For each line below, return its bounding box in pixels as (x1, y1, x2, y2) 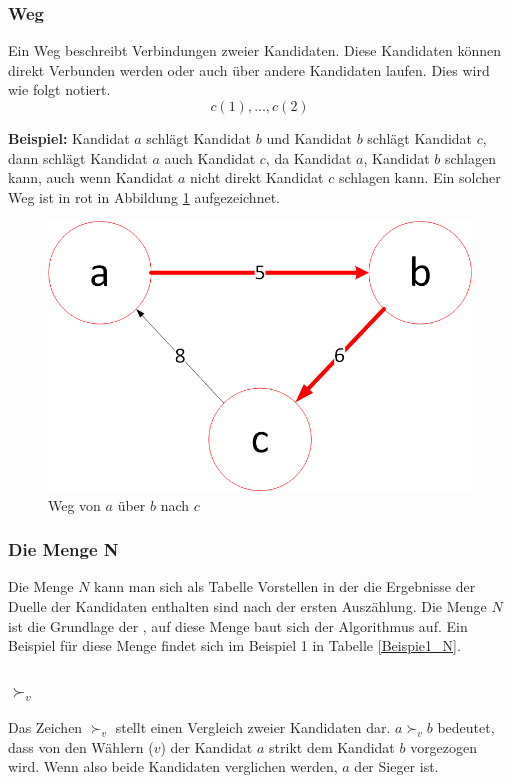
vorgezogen (410, 736, 478, 757)
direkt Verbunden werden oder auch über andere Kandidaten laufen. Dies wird (8, 59, 490, 80)
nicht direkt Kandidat (190, 167, 324, 188)
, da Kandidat (265, 147, 352, 168)
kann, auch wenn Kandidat (8, 167, 174, 188)
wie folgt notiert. (8, 79, 111, 100)
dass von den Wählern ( (8, 736, 154, 757)
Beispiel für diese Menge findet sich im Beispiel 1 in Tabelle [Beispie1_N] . (8, 635, 461, 656)
